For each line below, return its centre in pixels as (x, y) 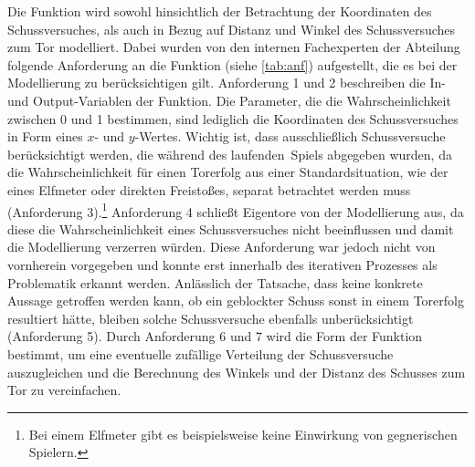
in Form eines (45, 136)
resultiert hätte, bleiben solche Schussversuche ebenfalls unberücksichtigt (211, 318)
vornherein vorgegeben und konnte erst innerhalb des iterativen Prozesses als (222, 264)
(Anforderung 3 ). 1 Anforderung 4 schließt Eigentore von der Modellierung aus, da (236, 210)
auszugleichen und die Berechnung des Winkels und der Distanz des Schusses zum (237, 372)
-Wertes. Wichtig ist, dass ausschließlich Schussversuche (290, 136)
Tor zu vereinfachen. (64, 390)
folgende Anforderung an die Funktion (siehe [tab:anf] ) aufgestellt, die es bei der (232, 64)
